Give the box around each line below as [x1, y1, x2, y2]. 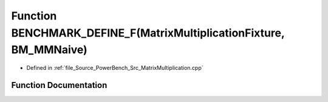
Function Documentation [11, 80, 108, 90]
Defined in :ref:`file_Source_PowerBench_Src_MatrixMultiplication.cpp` [26, 64, 203, 72]
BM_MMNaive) [11, 43, 87, 57]
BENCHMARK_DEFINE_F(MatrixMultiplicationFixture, [11, 26, 285, 39]
